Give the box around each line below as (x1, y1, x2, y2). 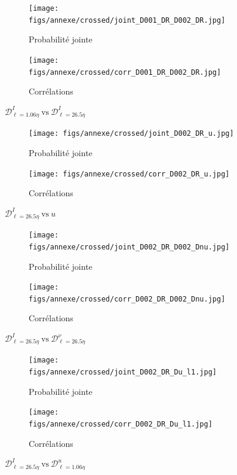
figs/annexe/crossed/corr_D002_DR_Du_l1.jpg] (29, 420, 213, 429)
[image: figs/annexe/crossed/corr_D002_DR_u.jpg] (29, 169, 230, 178)
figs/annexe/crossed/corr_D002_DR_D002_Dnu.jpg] (29, 294, 226, 303)
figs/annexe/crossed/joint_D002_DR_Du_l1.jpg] (29, 368, 217, 377)
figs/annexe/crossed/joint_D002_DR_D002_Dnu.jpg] (29, 242, 230, 251)
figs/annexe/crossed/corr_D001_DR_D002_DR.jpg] (29, 68, 221, 77)
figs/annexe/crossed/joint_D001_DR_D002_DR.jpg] (29, 16, 226, 25)
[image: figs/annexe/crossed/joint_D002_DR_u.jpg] (29, 129, 234, 138)
